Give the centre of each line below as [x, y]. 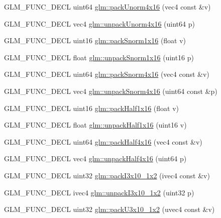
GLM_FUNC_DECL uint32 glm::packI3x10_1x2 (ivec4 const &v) [107, 175]
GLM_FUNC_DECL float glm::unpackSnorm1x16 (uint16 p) [99, 57]
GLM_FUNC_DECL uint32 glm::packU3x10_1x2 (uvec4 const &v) [109, 209]
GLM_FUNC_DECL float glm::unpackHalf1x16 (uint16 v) [95, 125]
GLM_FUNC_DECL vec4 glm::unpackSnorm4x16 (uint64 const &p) [111, 91]
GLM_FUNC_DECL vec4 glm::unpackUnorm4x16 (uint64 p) [99, 23]
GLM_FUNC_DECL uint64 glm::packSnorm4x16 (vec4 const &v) [107, 74]
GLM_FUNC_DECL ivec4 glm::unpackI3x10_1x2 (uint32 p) [99, 192]
